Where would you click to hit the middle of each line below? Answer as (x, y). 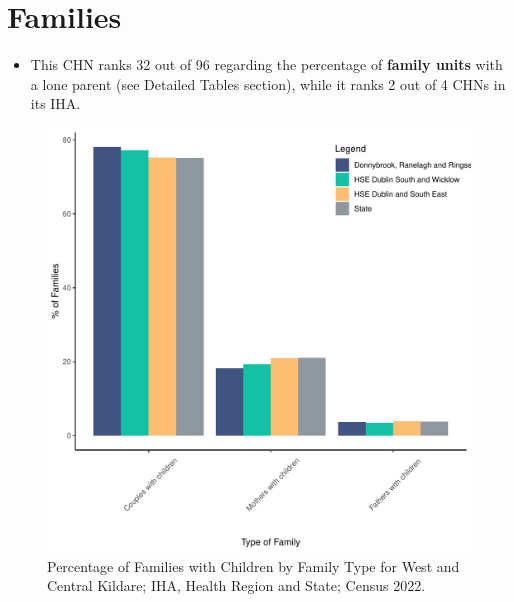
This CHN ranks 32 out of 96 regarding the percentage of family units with (266, 64)
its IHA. (55, 103)
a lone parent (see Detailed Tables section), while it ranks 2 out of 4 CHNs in (268, 83)
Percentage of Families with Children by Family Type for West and (253, 565)
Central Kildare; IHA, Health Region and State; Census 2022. (236, 585)
